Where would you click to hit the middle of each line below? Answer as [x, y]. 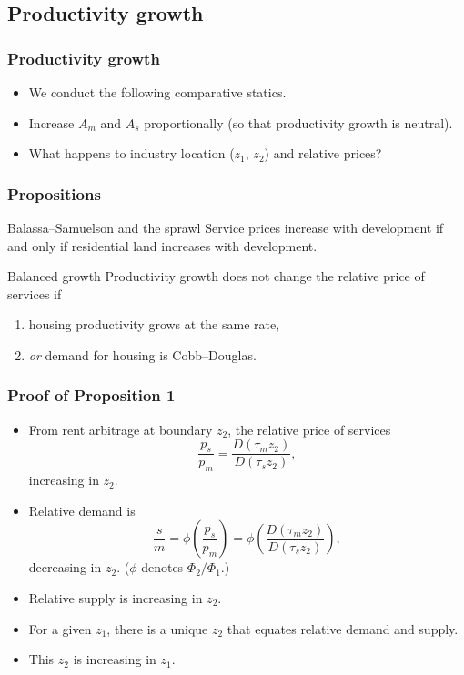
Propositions [54, 193]
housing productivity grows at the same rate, [154, 324]
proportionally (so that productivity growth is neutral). [298, 122]
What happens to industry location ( [131, 153]
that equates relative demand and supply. [343, 628]
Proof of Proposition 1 [91, 395]
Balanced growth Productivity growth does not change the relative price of [216, 276]
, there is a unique [157, 628]
